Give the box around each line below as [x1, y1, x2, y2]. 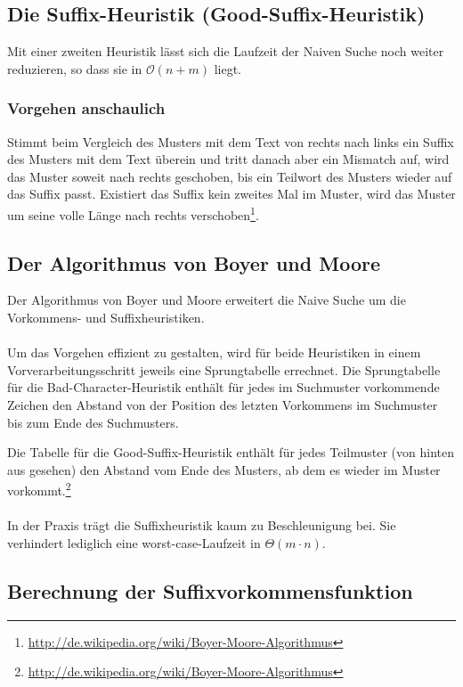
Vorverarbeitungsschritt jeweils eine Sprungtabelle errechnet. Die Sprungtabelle [7, 360, 441, 379]
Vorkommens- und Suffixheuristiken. [7, 308, 205, 327]
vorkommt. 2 [7, 478, 71, 500]
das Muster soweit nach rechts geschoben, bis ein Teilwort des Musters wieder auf [7, 167, 452, 185]
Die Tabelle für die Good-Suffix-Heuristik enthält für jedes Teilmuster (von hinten [7, 443, 454, 462]
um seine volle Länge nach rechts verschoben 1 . [7, 202, 259, 224]
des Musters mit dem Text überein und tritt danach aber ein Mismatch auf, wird [7, 150, 450, 168]
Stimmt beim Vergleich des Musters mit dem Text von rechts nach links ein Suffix [7, 132, 454, 151]
